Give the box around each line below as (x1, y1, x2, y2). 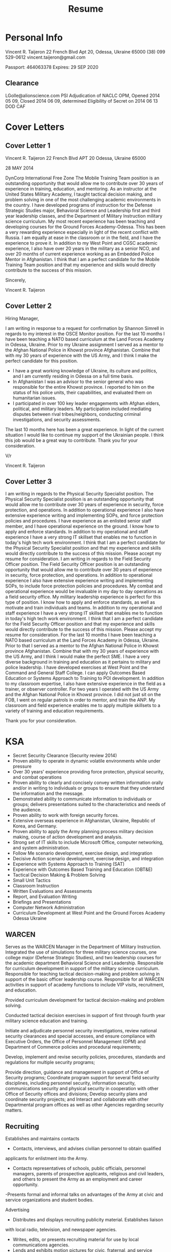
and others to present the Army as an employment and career (12, 1176, 143, 1182)
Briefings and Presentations (12, 899, 71, 905)
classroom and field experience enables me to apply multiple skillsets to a (5, 702, 161, 708)
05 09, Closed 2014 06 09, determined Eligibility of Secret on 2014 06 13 (5, 98, 158, 104)
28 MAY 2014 (5, 164, 34, 171)
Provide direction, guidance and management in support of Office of (5, 1069, 149, 1075)
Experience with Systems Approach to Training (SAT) (12, 861, 125, 867)
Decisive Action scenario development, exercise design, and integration (12, 856, 164, 862)
